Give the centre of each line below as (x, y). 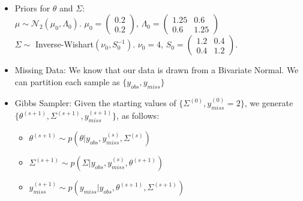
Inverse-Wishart (64, 44)
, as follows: (138, 115)
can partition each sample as (67, 81)
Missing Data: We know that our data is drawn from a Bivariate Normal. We (157, 70)
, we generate (269, 103)
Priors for (32, 7)
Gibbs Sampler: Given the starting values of (95, 103)
